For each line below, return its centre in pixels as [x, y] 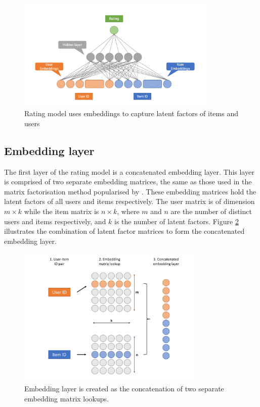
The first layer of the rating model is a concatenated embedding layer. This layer [129, 171]
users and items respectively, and [55, 221]
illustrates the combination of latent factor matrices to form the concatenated [124, 231]
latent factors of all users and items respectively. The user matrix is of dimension [129, 201]
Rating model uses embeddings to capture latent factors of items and [131, 113]
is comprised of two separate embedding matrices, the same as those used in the [128, 182]
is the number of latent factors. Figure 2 [177, 221]
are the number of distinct [211, 211]
